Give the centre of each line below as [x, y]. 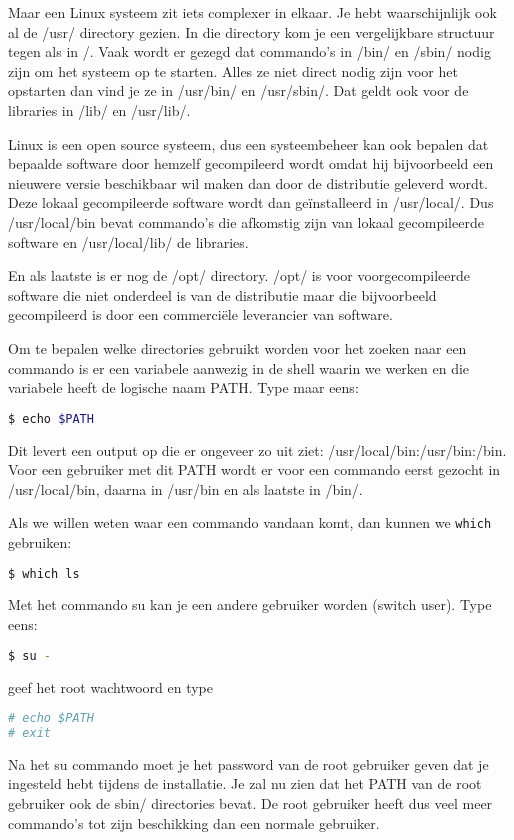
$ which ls [44, 573]
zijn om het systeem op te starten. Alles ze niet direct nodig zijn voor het [233, 70]
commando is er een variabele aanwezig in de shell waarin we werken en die [239, 367]
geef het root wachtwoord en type [111, 686]
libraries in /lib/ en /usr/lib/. [99, 109]
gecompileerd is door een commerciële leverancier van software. [200, 314]
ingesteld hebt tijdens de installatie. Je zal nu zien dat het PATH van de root [245, 783]
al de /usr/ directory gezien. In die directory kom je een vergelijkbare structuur [251, 31]
